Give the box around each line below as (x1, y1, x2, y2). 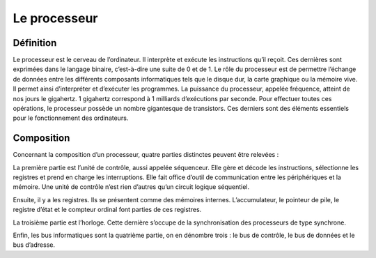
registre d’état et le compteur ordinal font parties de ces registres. (13, 206, 202, 214)
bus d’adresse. (13, 241, 56, 249)
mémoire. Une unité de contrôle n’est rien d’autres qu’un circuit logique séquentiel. (13, 183, 250, 191)
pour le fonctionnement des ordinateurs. (13, 114, 129, 122)
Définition (13, 37, 57, 49)
